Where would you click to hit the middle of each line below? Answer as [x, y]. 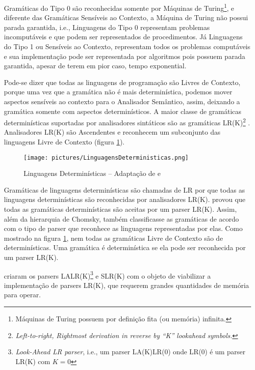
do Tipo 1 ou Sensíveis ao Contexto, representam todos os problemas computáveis [127, 46]
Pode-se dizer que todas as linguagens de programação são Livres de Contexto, [122, 82]
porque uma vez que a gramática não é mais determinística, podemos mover [118, 92]
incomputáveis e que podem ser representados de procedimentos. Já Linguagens [123, 37]
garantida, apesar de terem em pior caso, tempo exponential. [95, 66]
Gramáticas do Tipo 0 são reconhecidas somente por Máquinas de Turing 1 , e [119, 7]
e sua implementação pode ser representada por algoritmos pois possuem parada [125, 56]
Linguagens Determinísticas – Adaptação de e [92, 173]
